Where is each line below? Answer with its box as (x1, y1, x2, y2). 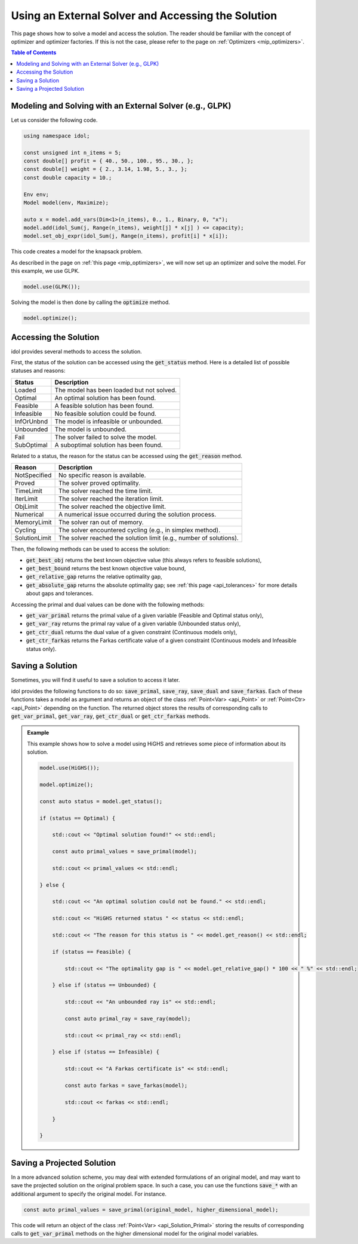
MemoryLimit (14, 518, 52, 527)
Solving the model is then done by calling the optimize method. (11, 299, 170, 306)
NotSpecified (14, 471, 52, 480)
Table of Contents (11, 49, 57, 56)
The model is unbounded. (54, 425, 127, 433)
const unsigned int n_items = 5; (23, 149, 122, 156)
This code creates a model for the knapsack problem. (11, 248, 143, 255)
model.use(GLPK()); (23, 284, 81, 290)
